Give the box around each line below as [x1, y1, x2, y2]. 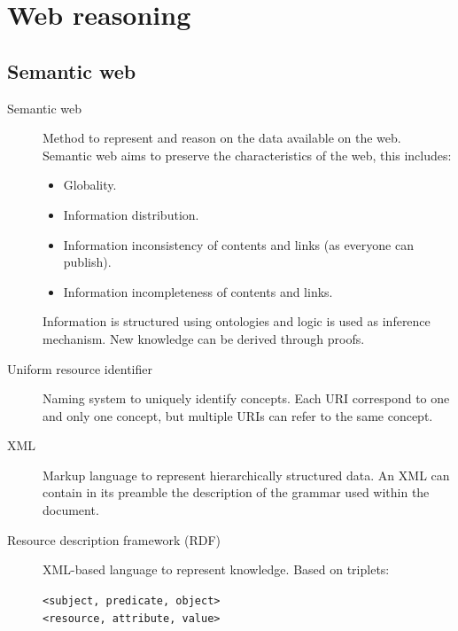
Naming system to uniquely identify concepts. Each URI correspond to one [43, 389, 450, 408]
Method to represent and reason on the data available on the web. [43, 129, 401, 147]
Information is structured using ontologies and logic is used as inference [43, 312, 431, 331]
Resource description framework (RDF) [7, 530, 221, 549]
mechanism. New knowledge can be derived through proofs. [43, 329, 365, 347]
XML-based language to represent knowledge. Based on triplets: [43, 560, 390, 579]
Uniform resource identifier [7, 359, 152, 378]
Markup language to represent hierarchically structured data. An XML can [43, 465, 450, 484]
